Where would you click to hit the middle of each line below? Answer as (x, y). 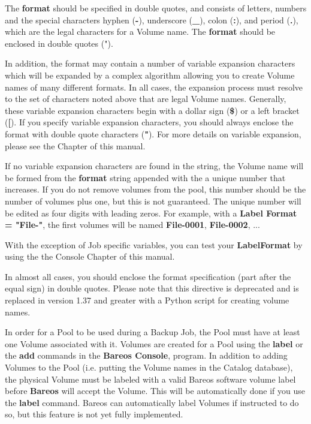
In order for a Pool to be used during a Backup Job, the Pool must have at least (153, 332)
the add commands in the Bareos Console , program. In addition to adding (146, 355)
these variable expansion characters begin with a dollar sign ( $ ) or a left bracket (152, 110)
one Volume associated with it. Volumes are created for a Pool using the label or (154, 343)
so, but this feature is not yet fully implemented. (94, 414)
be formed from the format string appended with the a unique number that (145, 177)
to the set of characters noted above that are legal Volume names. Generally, (146, 99)
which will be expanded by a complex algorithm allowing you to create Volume (150, 75)
